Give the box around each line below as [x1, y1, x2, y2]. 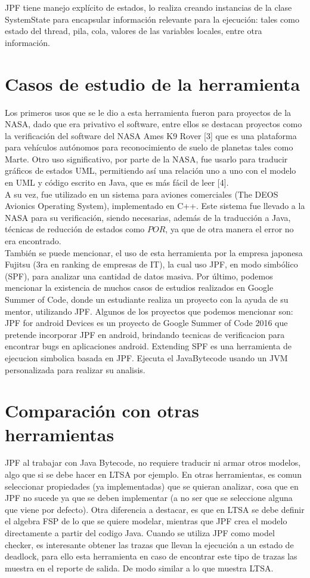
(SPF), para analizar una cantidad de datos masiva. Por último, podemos [5, 269, 273, 282]
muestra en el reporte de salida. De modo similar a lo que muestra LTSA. [5, 561, 274, 574]
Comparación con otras [5, 398, 199, 423]
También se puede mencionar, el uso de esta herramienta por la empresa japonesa [5, 246, 303, 259]
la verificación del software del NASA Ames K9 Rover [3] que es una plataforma [5, 129, 297, 142]
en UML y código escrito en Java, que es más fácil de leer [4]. [5, 176, 229, 189]
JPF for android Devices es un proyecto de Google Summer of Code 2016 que [5, 316, 288, 329]
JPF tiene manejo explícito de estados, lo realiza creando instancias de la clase [5, 1, 292, 13]
